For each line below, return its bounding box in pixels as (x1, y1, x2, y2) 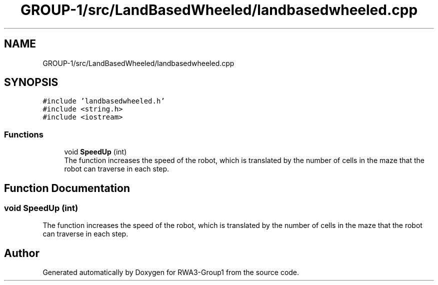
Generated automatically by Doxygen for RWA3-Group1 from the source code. (42, 268, 299, 277)
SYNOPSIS (4, 76, 58, 89)
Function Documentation (4, 181, 130, 194)
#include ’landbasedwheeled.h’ (42, 97, 165, 105)
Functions (4, 129, 43, 139)
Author (4, 246, 39, 259)
